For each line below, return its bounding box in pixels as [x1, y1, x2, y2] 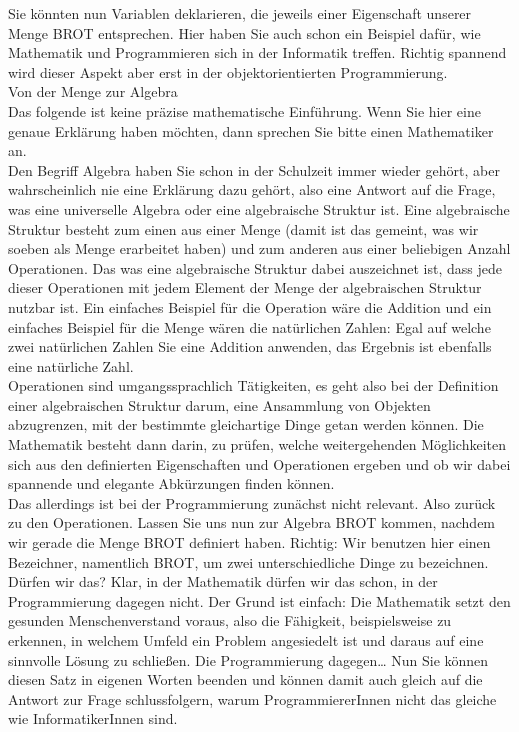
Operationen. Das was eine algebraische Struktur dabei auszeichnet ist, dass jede [8, 257, 502, 278]
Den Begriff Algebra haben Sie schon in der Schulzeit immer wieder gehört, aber [8, 159, 500, 180]
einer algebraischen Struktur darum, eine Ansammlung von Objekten [8, 394, 431, 415]
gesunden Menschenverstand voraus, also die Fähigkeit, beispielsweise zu [8, 610, 452, 631]
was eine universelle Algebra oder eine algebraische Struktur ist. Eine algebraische [8, 198, 510, 219]
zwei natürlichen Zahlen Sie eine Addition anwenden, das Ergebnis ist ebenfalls [8, 336, 492, 357]
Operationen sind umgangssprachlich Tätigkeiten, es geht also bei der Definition [8, 375, 499, 396]
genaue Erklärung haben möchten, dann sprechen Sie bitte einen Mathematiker [8, 120, 494, 141]
